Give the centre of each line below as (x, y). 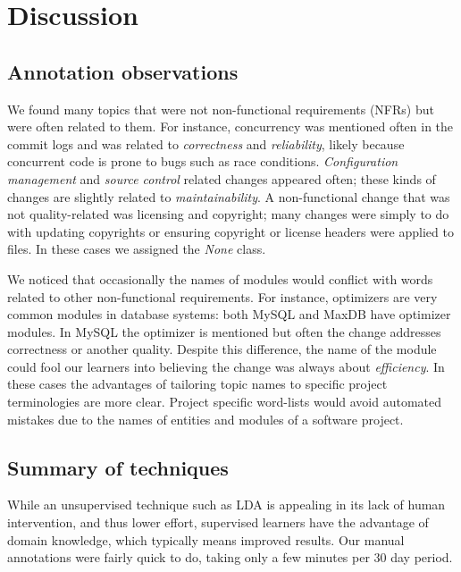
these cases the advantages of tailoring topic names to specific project (197, 384)
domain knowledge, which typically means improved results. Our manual (206, 539)
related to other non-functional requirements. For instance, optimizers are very (222, 296)
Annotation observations (123, 71)
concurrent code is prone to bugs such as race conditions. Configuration (203, 161)
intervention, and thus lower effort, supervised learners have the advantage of (218, 522)
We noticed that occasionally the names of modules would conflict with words (220, 278)
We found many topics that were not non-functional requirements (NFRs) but (221, 109)
